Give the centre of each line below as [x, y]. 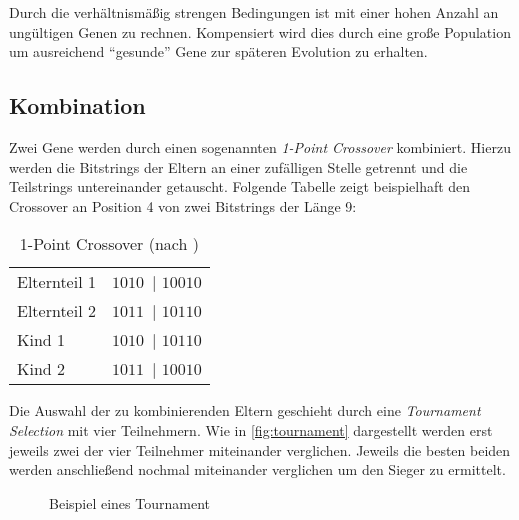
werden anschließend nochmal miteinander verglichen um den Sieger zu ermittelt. [257, 469]
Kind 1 [41, 340]
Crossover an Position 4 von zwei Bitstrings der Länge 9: [183, 205]
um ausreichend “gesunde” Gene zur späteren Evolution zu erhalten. [218, 51]
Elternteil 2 [56, 311]
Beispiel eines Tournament [129, 502]
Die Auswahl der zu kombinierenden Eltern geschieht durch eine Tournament [245, 410]
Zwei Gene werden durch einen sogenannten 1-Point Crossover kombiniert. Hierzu [260, 146]
